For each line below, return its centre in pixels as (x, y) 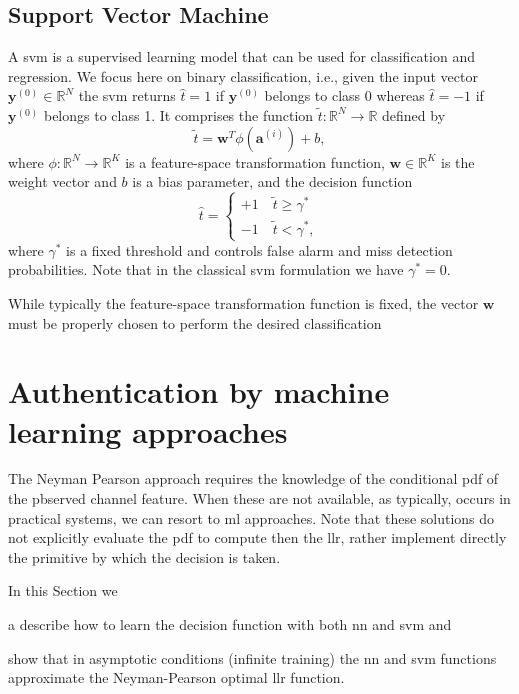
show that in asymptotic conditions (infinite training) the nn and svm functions (252, 657)
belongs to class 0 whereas (344, 95)
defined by (414, 114)
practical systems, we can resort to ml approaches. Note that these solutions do (251, 517)
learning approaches (148, 430)
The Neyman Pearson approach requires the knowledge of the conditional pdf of (253, 478)
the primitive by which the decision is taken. (144, 556)
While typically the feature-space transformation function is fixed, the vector (243, 302)
